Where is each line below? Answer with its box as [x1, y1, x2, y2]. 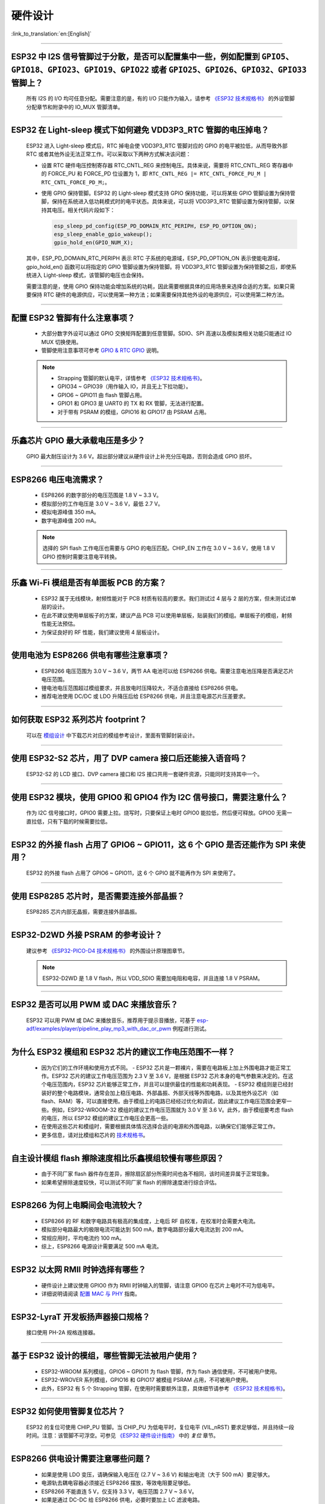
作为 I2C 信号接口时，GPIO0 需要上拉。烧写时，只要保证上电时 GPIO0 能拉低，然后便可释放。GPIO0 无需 [26, 809, 287, 816]
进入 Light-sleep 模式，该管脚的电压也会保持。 [31, 271, 147, 279]
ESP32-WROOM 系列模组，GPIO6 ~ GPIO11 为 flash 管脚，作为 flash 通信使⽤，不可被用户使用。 [41, 1367, 280, 1375]
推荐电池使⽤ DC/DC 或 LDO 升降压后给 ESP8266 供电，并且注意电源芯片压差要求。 [41, 692, 249, 700]
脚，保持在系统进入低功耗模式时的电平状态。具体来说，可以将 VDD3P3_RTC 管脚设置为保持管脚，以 [41, 198, 289, 205]
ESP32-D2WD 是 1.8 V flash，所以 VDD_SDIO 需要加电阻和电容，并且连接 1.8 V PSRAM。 [42, 975, 263, 982]
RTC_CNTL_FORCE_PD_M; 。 [41, 178, 111, 186]
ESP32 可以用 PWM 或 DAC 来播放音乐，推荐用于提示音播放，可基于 [26, 1017, 196, 1024]
